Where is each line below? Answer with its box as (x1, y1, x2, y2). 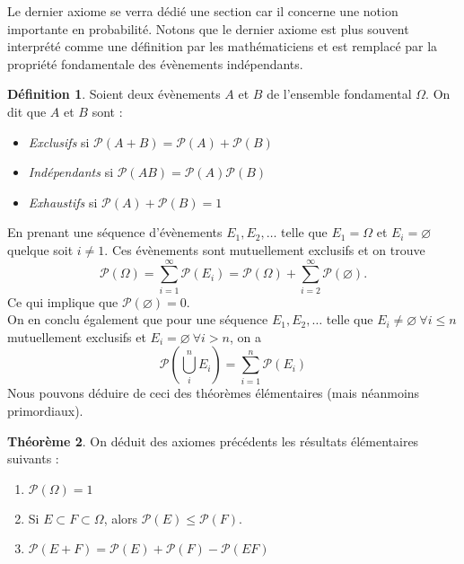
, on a (229, 327, 261, 346)
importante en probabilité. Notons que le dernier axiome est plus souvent (7, 19, 409, 38)
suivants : (7, 449, 59, 468)
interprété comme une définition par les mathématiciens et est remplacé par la (7, 37, 438, 56)
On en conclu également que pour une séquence (7, 310, 268, 329)
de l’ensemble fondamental (267, 84, 412, 103)
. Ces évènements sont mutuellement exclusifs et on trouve (104, 240, 425, 259)
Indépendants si (28, 163, 114, 181)
